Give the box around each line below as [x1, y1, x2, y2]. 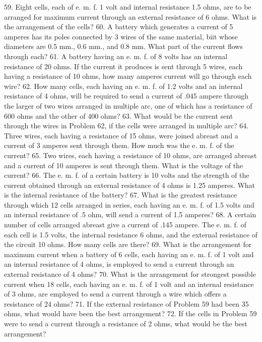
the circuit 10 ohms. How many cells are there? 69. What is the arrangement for [4, 239, 252, 250]
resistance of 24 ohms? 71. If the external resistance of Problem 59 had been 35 [4, 298, 249, 309]
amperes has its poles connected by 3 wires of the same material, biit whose [4, 31, 238, 41]
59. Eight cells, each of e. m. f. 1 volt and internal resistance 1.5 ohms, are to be [4, 2, 251, 12]
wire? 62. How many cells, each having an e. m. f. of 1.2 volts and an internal [4, 80, 243, 91]
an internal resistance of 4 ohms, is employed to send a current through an [4, 259, 234, 269]
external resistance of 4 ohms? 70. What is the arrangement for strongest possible [4, 269, 256, 279]
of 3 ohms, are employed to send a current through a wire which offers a [4, 288, 227, 299]
